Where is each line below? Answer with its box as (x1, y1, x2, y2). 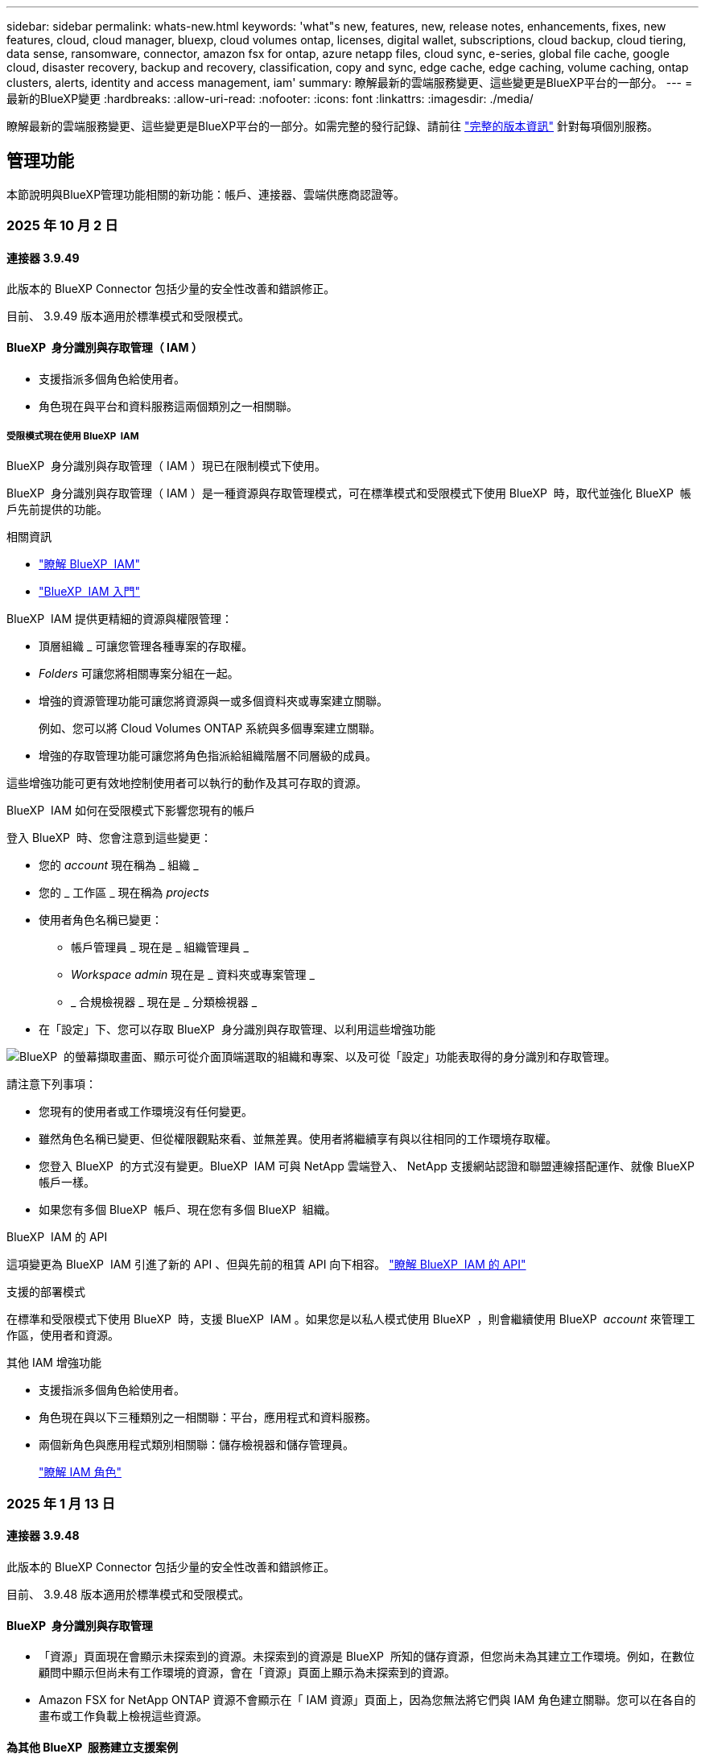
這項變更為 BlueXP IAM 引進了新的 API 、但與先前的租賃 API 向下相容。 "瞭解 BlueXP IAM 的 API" (6, 1257, 526, 1272)
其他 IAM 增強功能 (6, 1356, 101, 1370)
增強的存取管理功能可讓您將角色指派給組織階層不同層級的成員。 (39, 749, 377, 763)
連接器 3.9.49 (6, 250, 80, 265)
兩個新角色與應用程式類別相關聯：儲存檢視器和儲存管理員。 (39, 1438, 354, 1452)
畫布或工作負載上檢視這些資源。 (39, 1709, 208, 1723)
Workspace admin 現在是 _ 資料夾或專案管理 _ (71, 968, 315, 982)
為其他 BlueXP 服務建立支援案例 (6, 1739, 179, 1754)
